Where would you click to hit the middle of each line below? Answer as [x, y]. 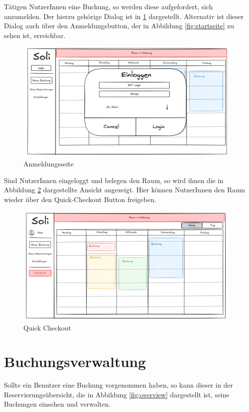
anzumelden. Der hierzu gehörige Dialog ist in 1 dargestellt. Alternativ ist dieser [124, 16]
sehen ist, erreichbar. [35, 35]
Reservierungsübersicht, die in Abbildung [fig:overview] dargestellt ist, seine [117, 394]
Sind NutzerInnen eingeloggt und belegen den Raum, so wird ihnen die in [114, 180]
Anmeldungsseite [49, 164]
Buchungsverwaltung [75, 361]
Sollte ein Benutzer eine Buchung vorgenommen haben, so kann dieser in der [119, 385]
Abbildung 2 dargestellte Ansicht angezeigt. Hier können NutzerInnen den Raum [124, 190]
